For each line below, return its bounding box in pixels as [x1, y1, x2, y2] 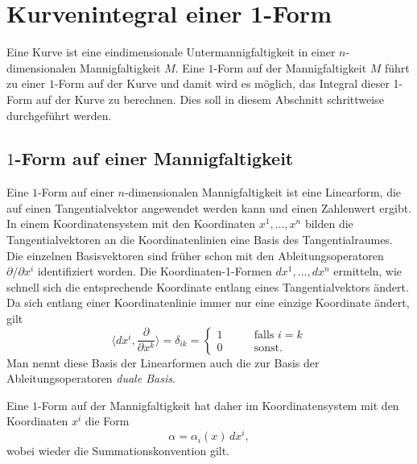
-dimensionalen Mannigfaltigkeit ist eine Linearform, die [124, 184, 402, 201]
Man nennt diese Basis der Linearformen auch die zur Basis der [6, 354, 320, 371]
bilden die [304, 215, 353, 232]
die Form [85, 412, 130, 429]
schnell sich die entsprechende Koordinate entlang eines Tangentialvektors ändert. [6, 278, 409, 295]
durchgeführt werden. [6, 106, 112, 123]
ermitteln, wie [333, 263, 403, 280]
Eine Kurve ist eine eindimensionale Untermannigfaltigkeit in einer [6, 43, 336, 60]
